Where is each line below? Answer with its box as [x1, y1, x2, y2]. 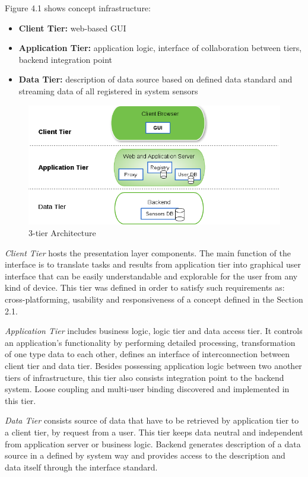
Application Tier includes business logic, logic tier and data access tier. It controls [5, 325, 303, 337]
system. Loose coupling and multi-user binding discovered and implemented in [5, 383, 290, 395]
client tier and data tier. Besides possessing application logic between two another [5, 360, 302, 371]
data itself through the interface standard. [5, 460, 158, 473]
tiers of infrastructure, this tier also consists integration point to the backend [5, 371, 284, 383]
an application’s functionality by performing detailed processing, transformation [5, 336, 296, 348]
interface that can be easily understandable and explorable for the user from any [5, 269, 298, 282]
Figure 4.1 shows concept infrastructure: [5, 2, 151, 14]
